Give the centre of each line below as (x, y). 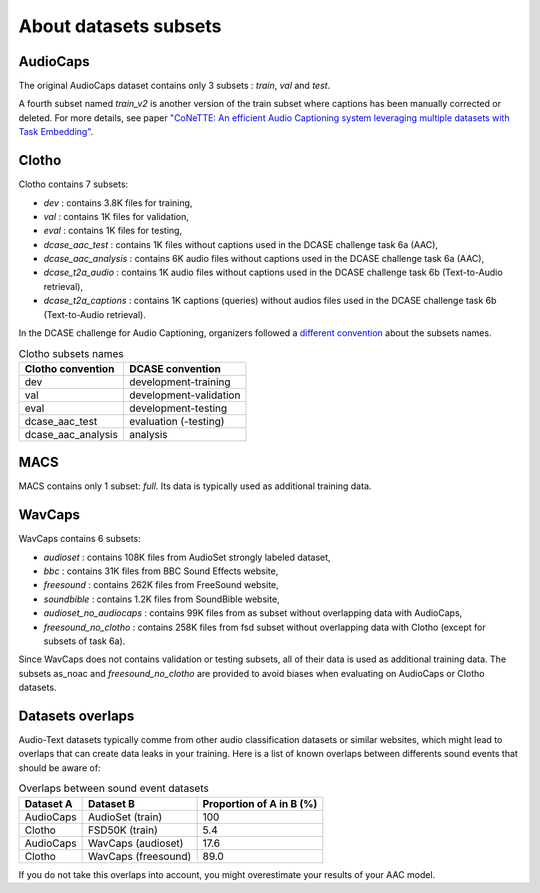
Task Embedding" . (56, 132)
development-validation (184, 395)
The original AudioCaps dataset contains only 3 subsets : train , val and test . (174, 86)
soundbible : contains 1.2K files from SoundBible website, (161, 599)
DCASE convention (175, 368)
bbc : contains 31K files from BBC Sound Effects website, (161, 571)
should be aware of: (59, 767)
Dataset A (48, 803)
